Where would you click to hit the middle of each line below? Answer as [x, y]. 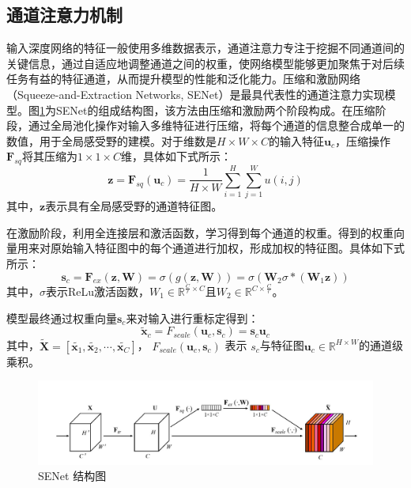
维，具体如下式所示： [177, 156]
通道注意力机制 [64, 15]
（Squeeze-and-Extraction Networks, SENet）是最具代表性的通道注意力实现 [196, 94]
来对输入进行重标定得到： [192, 318]
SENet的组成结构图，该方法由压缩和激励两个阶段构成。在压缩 [215, 110]
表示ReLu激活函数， [98, 291]
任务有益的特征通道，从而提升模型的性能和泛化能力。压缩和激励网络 [183, 79]
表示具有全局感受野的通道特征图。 [134, 206]
